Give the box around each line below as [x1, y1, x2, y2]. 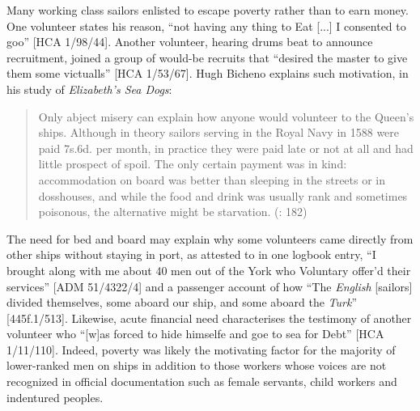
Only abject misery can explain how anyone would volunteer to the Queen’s [38, 108, 414, 125]
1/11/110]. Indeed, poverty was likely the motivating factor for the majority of [6, 341, 396, 358]
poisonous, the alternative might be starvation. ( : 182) [38, 203, 308, 220]
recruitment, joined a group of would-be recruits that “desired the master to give [6, 49, 408, 66]
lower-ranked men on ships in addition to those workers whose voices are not [6, 357, 387, 374]
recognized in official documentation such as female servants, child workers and [6, 373, 397, 390]
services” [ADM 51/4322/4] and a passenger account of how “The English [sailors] [6, 278, 413, 294]
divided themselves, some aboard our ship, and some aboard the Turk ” [6, 294, 357, 311]
